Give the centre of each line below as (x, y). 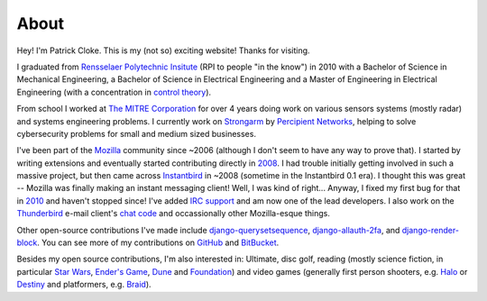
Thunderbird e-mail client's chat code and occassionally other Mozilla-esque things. (174, 214)
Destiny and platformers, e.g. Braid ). (84, 285)
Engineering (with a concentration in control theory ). (114, 92)
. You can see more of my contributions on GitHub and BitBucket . (158, 242)
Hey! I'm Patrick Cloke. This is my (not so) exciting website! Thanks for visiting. (163, 50)
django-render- (431, 230)
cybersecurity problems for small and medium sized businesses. (137, 133)
